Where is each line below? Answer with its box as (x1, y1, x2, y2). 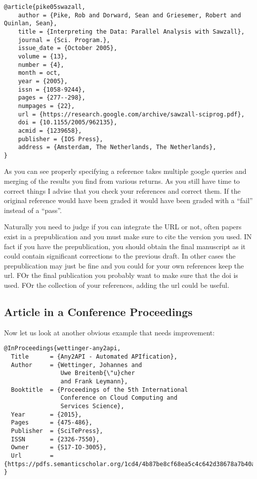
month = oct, (18, 69, 61, 77)
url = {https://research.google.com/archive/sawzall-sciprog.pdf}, (18, 110, 245, 118)
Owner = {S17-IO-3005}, (11, 444, 107, 451)
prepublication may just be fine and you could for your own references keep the (4, 260, 244, 270)
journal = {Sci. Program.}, (18, 36, 110, 44)
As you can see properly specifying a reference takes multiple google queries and (4, 166, 247, 176)
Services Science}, (60, 402, 125, 410)
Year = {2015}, (11, 411, 82, 418)
